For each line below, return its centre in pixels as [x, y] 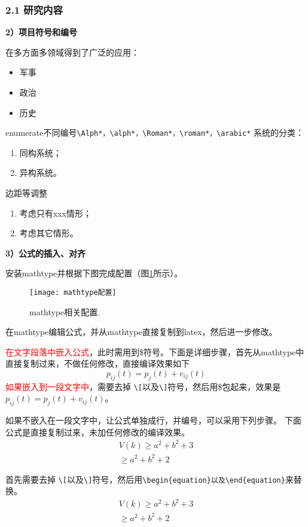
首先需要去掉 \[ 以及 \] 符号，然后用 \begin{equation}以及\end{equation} [145, 479]
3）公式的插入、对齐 [46, 253]
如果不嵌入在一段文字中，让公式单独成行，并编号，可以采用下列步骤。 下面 [153, 420]
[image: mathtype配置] [73, 293]
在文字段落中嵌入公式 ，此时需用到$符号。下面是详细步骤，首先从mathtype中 [155, 351]
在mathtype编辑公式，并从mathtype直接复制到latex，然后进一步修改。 [141, 332]
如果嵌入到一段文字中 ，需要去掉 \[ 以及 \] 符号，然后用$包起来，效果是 [143, 386]
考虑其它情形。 [49, 233]
